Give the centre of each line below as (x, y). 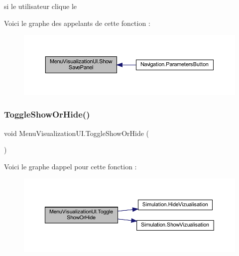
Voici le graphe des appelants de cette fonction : (77, 23)
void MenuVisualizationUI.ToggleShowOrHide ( (77, 133)
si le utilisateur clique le (41, 6)
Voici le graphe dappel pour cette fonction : (70, 166)
